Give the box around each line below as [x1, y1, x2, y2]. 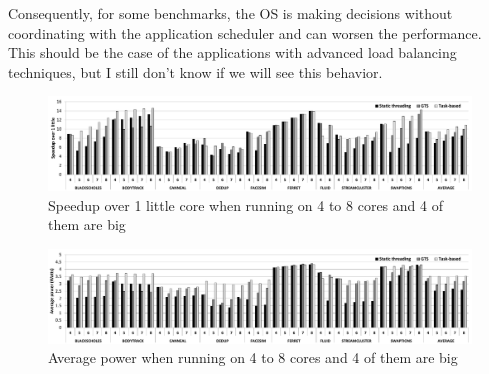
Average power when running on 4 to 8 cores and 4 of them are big [48, 347, 458, 368]
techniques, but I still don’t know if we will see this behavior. [8, 61, 383, 82]
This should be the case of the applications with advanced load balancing [8, 42, 457, 63]
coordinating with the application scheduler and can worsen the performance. [8, 22, 482, 43]
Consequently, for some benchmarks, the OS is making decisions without [8, 3, 453, 23]
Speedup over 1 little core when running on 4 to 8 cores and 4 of [48, 194, 443, 215]
